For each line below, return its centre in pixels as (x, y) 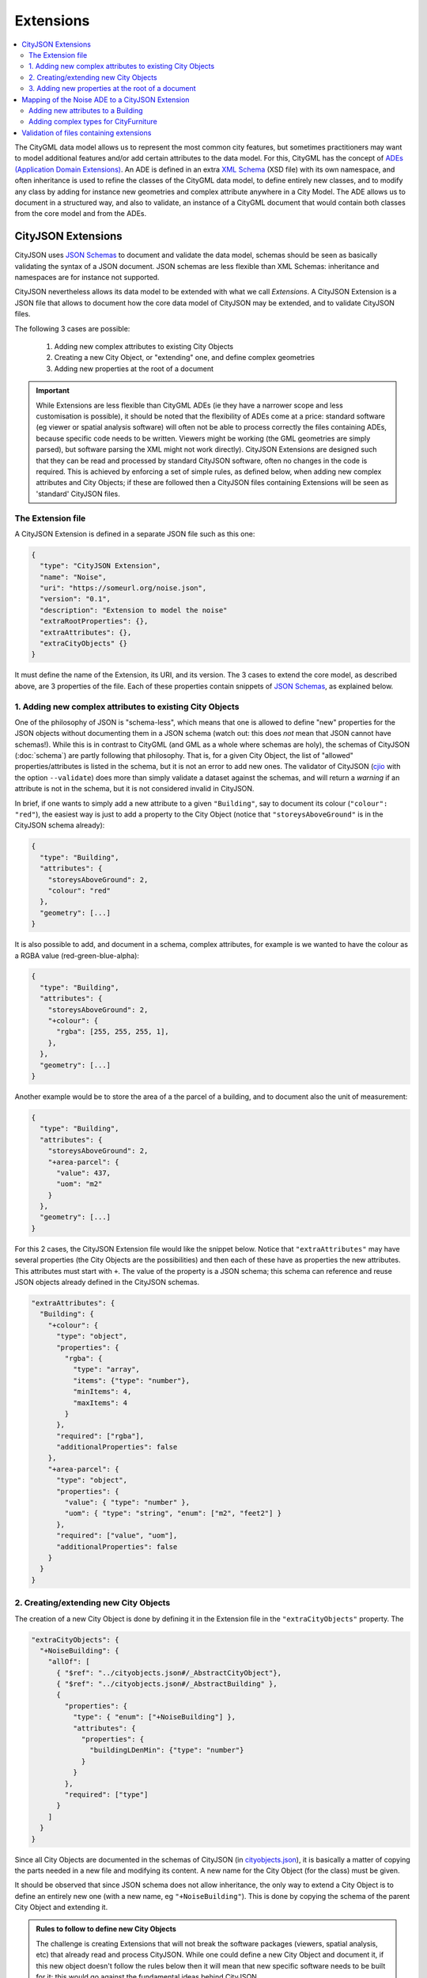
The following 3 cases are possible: (72, 328)
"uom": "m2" (79, 1184)
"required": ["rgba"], (100, 1436)
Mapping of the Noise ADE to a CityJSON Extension (106, 100)
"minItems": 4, (102, 1392)
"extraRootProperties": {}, (94, 621)
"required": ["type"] (106, 1794)
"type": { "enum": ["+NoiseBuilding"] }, (154, 1717)
